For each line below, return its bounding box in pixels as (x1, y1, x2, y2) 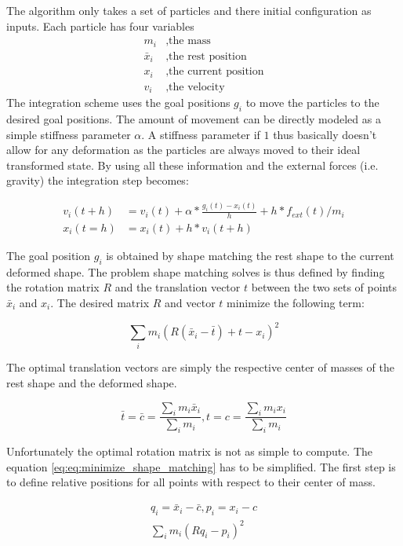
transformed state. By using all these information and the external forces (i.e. (6, 156, 379, 173)
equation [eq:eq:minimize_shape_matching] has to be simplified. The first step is (6, 458, 396, 475)
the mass (169, 35, 211, 47)
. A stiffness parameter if (141, 126, 260, 142)
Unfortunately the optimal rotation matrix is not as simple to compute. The (6, 443, 373, 460)
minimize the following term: (227, 294, 365, 310)
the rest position (169, 50, 247, 62)
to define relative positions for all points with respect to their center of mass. (6, 474, 376, 490)
